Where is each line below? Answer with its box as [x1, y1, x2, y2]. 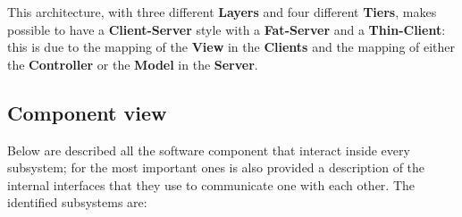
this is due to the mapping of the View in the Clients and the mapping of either [7, 38, 456, 56]
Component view [7, 98, 167, 126]
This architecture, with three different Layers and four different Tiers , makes [7, 3, 437, 21]
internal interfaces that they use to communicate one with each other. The [7, 175, 416, 194]
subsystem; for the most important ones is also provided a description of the [7, 158, 425, 177]
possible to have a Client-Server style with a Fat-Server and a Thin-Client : [7, 20, 446, 38]
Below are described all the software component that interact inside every [7, 140, 410, 159]
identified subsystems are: [7, 193, 147, 212]
